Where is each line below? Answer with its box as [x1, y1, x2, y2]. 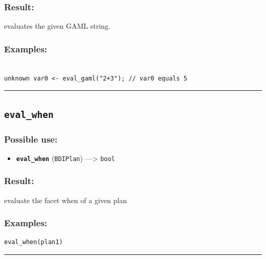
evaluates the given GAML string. [4, 21, 110, 31]
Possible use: [4, 132, 58, 145]
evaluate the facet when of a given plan [4, 194, 127, 205]
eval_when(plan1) [4, 238, 63, 246]
